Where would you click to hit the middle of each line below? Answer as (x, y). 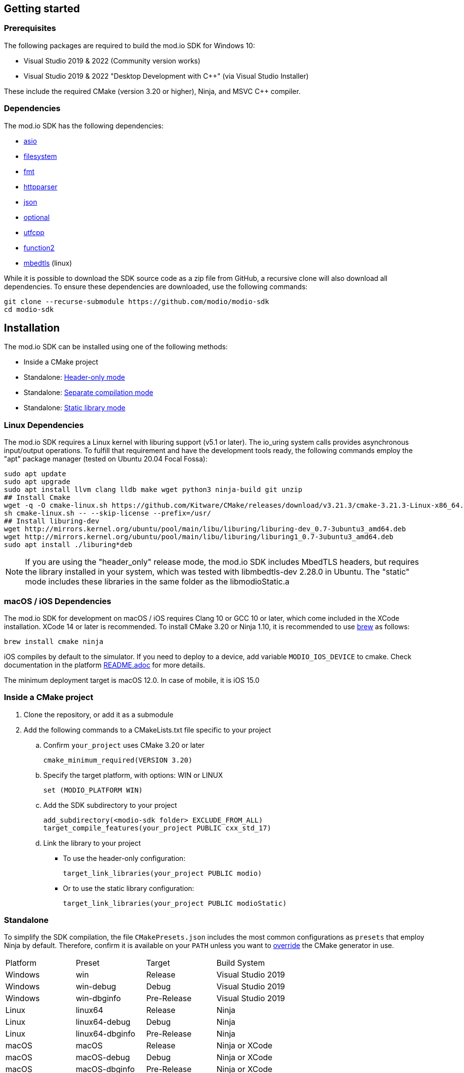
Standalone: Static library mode (74, 408)
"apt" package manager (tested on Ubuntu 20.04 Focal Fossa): (106, 459)
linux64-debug (103, 1022)
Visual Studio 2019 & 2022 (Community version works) (112, 61)
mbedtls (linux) (48, 263)
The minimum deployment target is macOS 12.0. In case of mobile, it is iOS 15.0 (132, 680)
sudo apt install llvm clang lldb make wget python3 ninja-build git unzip (153, 490)
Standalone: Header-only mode (74, 377)
